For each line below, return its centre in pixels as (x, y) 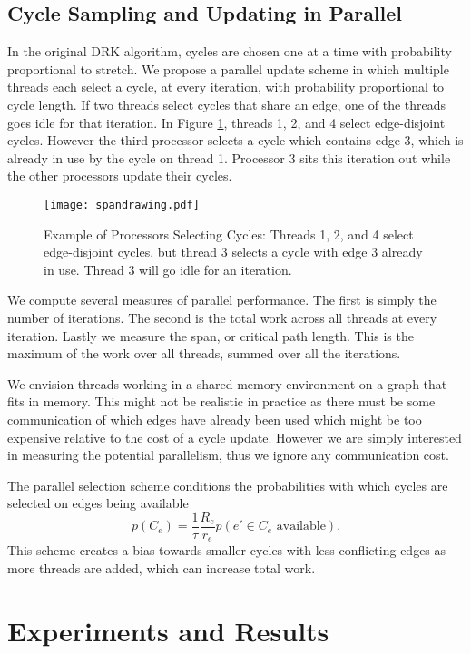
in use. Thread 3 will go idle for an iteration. (168, 269)
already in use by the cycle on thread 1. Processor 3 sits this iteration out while (229, 157)
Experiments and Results (168, 630)
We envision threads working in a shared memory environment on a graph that (227, 383)
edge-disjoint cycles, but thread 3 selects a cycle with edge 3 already (233, 252)
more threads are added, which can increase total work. (162, 568)
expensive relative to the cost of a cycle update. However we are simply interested (235, 437)
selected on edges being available (98, 503)
